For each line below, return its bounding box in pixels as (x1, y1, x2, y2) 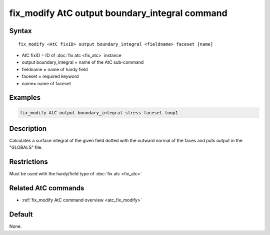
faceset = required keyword (21, 73, 79, 80)
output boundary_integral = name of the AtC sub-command (21, 59, 144, 65)
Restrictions (9, 158, 48, 166)
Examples (9, 93, 41, 102)
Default (9, 210, 33, 219)
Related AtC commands (9, 184, 84, 192)
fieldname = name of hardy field (21, 66, 88, 72)
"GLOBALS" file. (9, 144, 42, 150)
